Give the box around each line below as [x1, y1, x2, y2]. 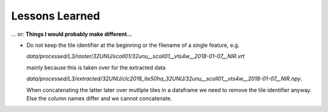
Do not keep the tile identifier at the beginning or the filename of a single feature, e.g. [26, 41, 240, 49]
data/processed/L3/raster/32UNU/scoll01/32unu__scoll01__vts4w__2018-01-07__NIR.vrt [26, 52, 245, 60]
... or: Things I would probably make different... [11, 30, 132, 38]
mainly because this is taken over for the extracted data [26, 64, 166, 71]
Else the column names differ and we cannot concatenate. [26, 94, 173, 102]
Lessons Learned [11, 9, 100, 23]
